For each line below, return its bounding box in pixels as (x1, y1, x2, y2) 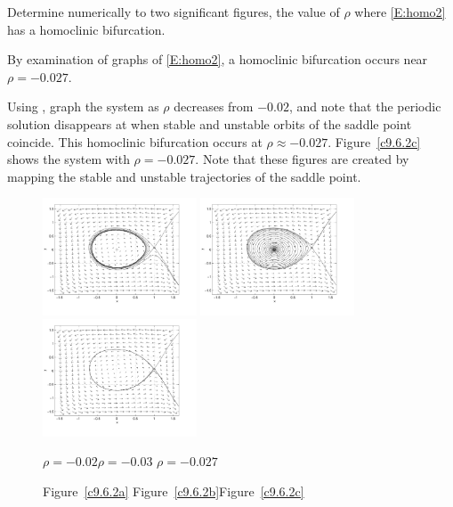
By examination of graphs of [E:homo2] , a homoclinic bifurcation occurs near (7, 50, 428, 69)
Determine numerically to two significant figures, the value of (7, 3, 340, 20)
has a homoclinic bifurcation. (7, 20, 166, 38)
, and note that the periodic (288, 97, 441, 116)
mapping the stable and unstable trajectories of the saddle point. (7, 167, 361, 185)
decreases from (174, 97, 254, 116)
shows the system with (7, 150, 130, 168)
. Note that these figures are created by (195, 150, 409, 168)
